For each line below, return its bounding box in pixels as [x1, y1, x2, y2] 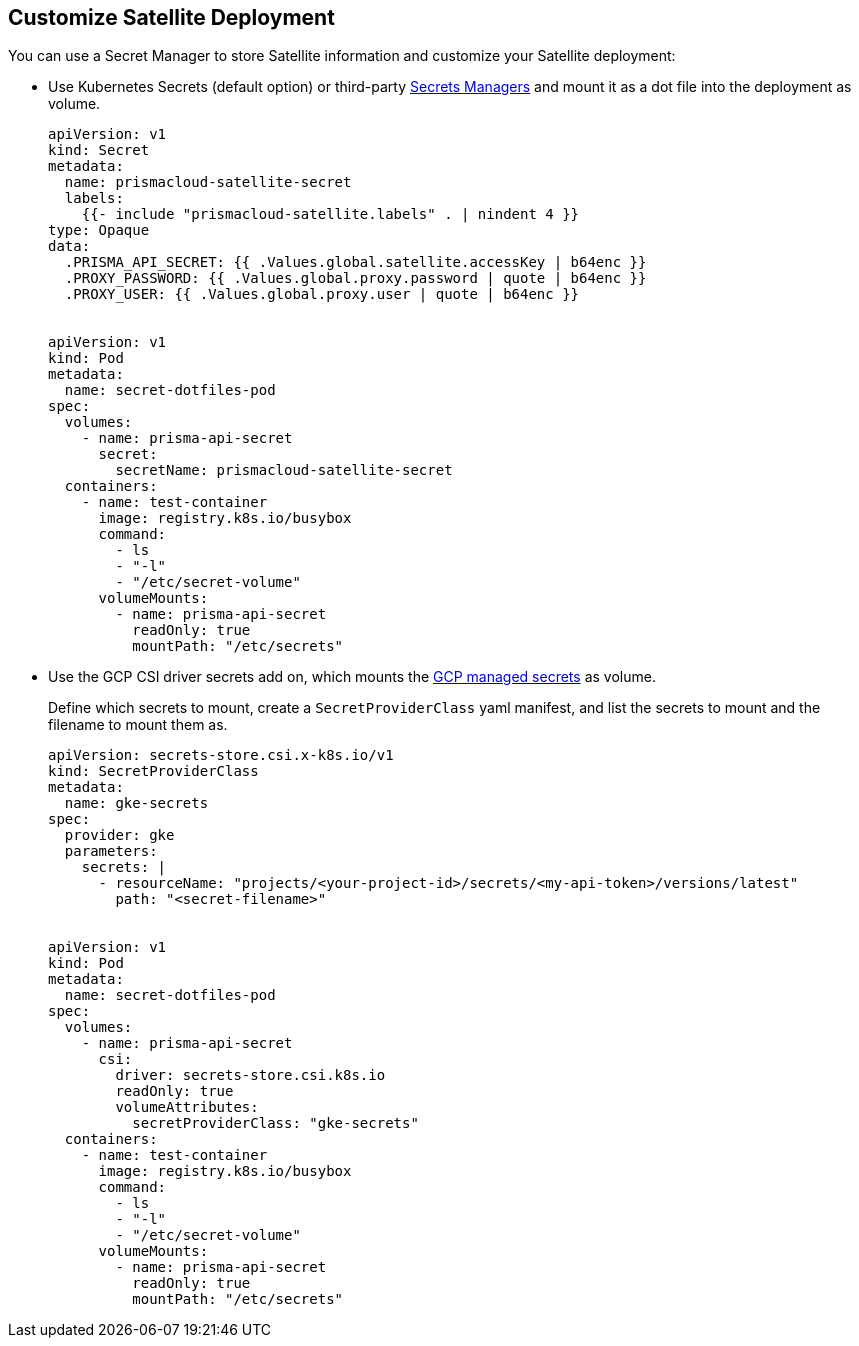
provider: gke [64, 827, 175, 844]
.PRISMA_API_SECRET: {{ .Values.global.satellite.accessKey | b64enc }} [64, 254, 647, 271]
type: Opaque [48, 222, 150, 239]
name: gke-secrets [64, 795, 209, 812]
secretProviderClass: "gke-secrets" [132, 1115, 419, 1132]
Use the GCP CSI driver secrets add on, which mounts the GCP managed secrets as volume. [48, 668, 656, 686]
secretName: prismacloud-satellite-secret [115, 462, 453, 479]
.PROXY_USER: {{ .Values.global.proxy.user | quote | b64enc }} [64, 286, 580, 303]
